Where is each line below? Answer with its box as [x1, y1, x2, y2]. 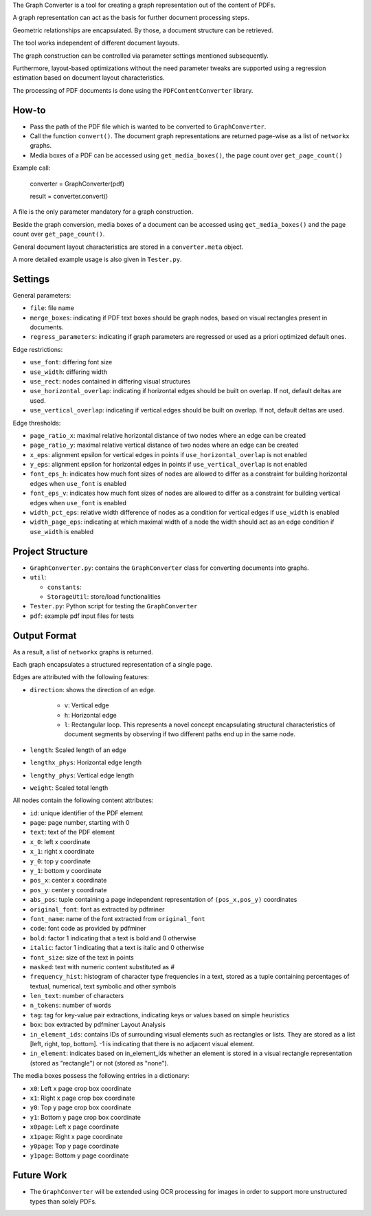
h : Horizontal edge [64, 711, 117, 719]
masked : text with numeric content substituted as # [30, 962, 175, 971]
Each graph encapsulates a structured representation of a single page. [12, 660, 213, 668]
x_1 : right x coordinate [30, 848, 95, 856]
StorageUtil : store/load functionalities [47, 592, 161, 601]
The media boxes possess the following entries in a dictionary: [12, 1072, 190, 1080]
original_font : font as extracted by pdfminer [30, 905, 165, 914]
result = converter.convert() [30, 192, 109, 200]
